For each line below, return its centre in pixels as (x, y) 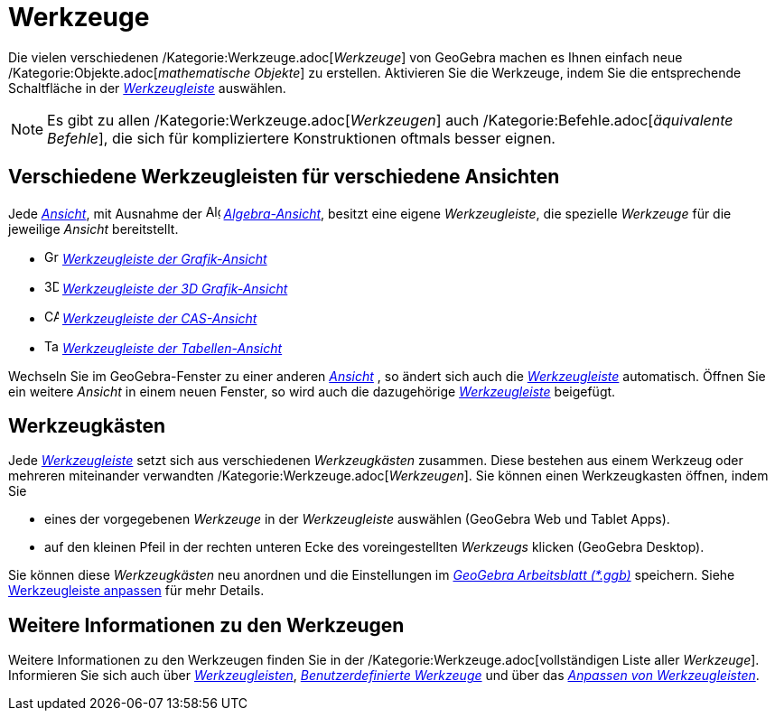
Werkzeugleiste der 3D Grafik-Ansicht (175, 288)
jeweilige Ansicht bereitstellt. (93, 228)
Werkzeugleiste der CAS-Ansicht (159, 318)
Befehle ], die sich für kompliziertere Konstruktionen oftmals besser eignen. (301, 138)
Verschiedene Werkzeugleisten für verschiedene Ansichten (284, 177)
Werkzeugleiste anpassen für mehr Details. (136, 591)
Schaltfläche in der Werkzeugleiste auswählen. (147, 88)
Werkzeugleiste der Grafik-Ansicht (164, 258)
